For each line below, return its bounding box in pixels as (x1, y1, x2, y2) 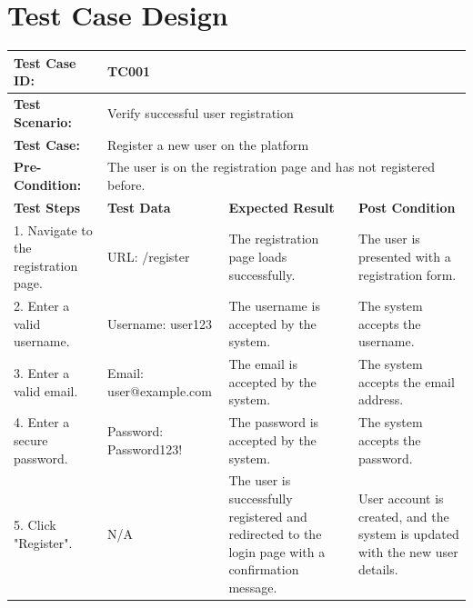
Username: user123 (107, 314, 213, 333)
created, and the (358, 506, 449, 525)
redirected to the (228, 524, 322, 543)
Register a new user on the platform (107, 135, 309, 154)
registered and (228, 506, 307, 525)
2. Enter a (14, 296, 70, 315)
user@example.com (107, 381, 212, 400)
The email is (228, 354, 297, 374)
